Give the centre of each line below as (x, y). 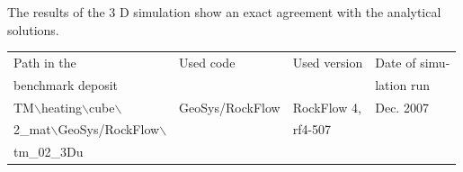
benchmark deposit (66, 84)
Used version (328, 62)
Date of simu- (413, 62)
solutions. (33, 29)
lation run (402, 84)
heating (62, 107)
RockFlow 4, (327, 107)
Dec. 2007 (402, 107)
